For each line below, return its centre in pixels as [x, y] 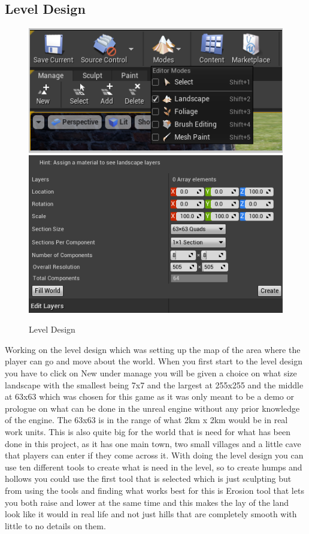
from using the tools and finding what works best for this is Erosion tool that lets [154, 490]
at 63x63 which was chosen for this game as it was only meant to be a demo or [149, 396]
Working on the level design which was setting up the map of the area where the [153, 349]
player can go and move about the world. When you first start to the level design [154, 361]
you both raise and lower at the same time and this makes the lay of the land [147, 502]
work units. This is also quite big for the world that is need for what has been [148, 432]
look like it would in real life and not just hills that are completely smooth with [151, 514]
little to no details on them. [55, 525]
